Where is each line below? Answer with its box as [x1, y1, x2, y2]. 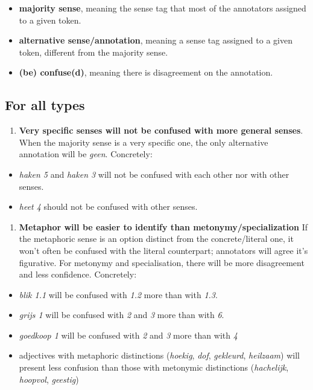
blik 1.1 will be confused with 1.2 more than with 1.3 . [19, 288, 218, 301]
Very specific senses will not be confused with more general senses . [19, 124, 303, 137]
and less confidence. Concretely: [19, 268, 137, 281]
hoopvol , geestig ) [19, 372, 79, 385]
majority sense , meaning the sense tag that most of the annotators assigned [19, 2, 306, 14]
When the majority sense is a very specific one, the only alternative [19, 135, 268, 148]
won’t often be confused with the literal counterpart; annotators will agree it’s [19, 244, 308, 256]
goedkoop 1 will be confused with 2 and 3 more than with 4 [19, 328, 238, 341]
